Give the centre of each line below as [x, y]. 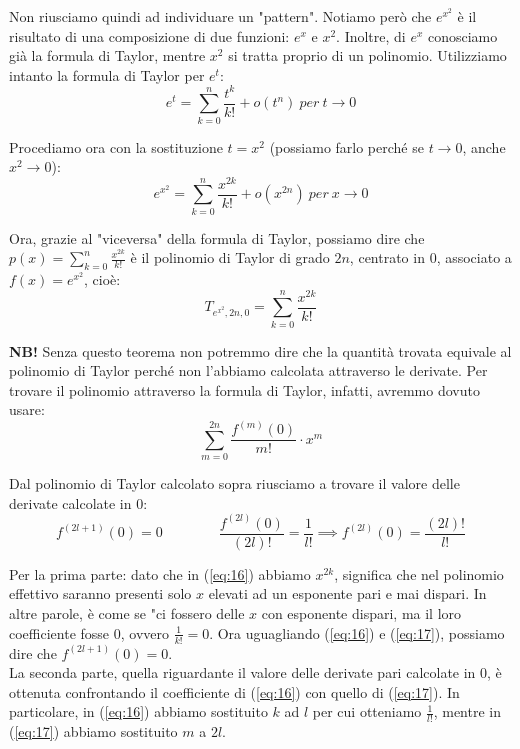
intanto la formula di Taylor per [107, 74]
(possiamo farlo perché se [346, 146]
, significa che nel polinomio [419, 573]
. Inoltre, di [371, 35]
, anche [484, 146]
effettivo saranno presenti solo [100, 593]
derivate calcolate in [70, 502]
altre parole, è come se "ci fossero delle [127, 613]
